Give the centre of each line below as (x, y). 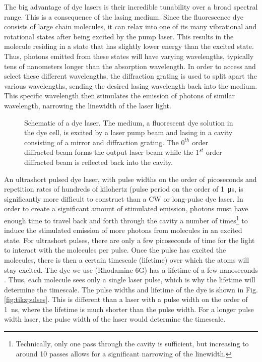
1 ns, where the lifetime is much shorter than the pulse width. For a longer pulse (129, 309)
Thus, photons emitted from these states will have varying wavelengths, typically (129, 56)
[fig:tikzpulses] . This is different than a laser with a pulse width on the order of (126, 299)
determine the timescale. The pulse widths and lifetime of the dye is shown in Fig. (131, 289)
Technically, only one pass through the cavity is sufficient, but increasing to (132, 344)
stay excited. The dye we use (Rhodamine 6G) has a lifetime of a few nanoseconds (131, 269)
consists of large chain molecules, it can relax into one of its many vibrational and (130, 26)
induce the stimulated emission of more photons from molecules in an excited (123, 230)
